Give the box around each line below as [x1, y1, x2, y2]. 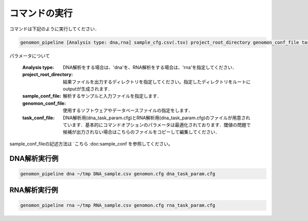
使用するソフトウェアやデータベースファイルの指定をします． [63, 107, 193, 114]
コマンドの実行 [9, 8, 73, 19]
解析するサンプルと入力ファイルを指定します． [63, 93, 162, 99]
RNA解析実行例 [9, 186, 59, 195]
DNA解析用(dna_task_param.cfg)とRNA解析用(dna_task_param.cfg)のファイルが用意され [63, 115, 251, 121]
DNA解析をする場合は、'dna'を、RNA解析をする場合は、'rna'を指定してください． [63, 64, 237, 70]
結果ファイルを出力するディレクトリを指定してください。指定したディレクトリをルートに [63, 79, 251, 85]
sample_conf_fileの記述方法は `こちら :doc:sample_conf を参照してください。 [9, 140, 173, 146]
